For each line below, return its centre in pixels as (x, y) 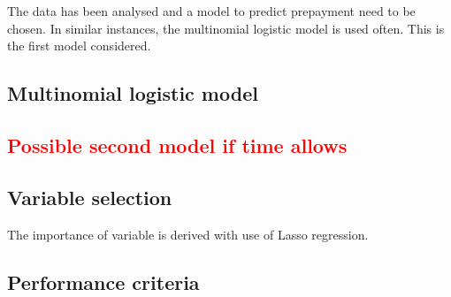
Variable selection (90, 197)
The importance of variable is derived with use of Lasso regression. (188, 234)
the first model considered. (79, 46)
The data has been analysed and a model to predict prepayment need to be (211, 11)
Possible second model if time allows (177, 145)
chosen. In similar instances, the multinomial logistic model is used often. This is (226, 28)
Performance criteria (103, 282)
